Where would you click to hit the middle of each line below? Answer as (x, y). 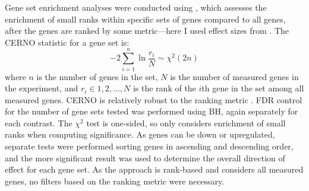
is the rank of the (164, 88)
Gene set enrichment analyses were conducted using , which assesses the (136, 7)
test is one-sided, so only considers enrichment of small (186, 122)
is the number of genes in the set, (97, 76)
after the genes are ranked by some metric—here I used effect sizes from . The (147, 31)
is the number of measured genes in (234, 76)
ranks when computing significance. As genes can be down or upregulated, (140, 134)
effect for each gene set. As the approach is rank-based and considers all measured (154, 169)
